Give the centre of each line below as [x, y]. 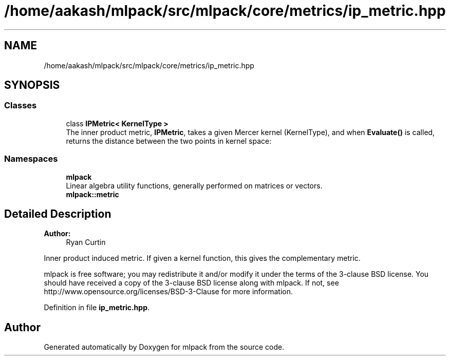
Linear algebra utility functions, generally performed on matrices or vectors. [194, 185]
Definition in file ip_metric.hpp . [97, 308]
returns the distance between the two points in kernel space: [169, 141]
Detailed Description [58, 214]
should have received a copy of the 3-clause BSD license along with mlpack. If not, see [191, 283]
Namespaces [31, 159]
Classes [21, 106]
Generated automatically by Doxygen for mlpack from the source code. [164, 347]
